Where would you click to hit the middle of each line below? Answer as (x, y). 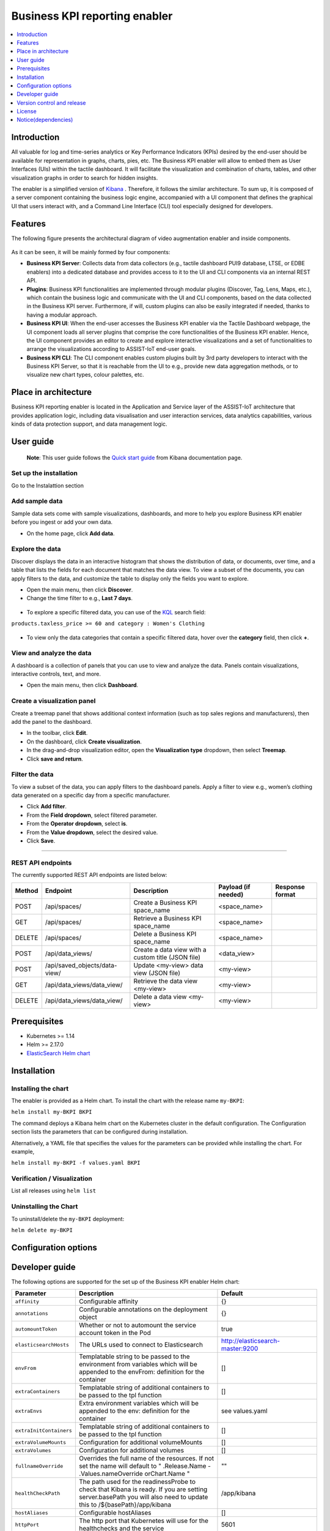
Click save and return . (55, 759)
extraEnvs (29, 1411)
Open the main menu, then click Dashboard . (82, 685)
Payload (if (234, 887)
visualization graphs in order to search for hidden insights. (85, 178)
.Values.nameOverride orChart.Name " (134, 1474)
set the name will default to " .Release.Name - (145, 1466)
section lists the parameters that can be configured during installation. (100, 1132)
